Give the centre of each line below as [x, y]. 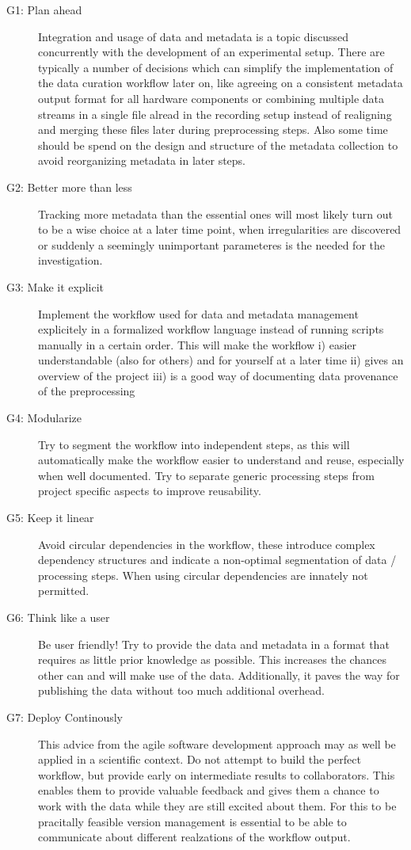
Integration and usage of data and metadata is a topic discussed [194, 36]
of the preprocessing [87, 391]
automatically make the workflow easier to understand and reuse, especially [221, 460]
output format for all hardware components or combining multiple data [211, 98]
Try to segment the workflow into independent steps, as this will [194, 444]
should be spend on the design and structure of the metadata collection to [218, 145]
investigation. [70, 260]
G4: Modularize [44, 418]
